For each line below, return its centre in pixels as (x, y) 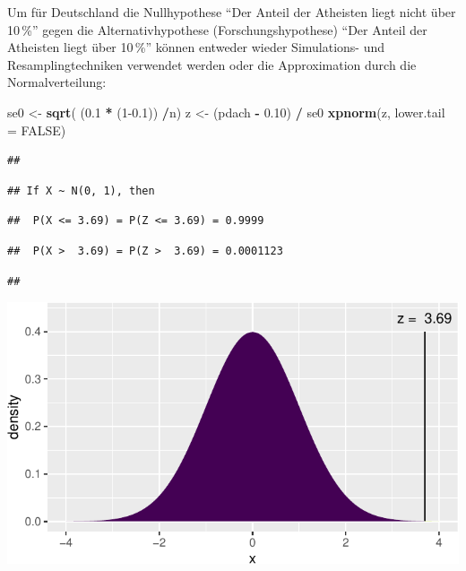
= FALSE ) (37, 130)
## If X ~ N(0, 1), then (81, 190)
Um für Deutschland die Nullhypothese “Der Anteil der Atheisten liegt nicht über (232, 12)
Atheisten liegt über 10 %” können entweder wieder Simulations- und (196, 47)
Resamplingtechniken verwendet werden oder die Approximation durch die (212, 64)
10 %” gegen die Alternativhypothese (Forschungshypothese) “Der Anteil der (217, 29)
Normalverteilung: (57, 82)
